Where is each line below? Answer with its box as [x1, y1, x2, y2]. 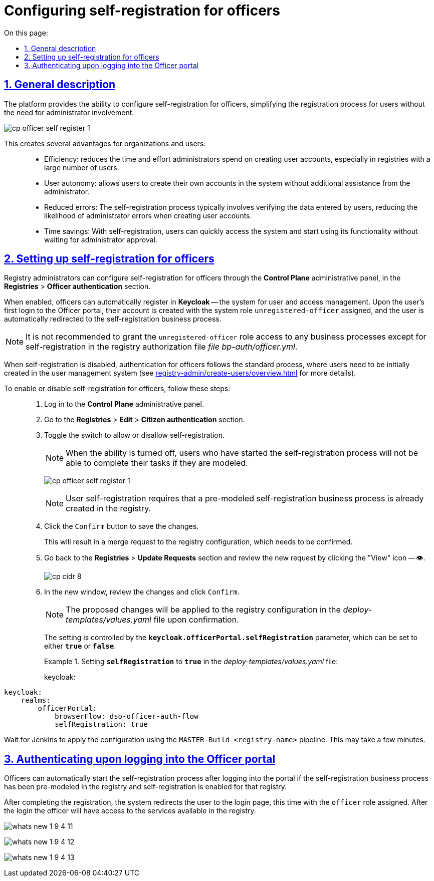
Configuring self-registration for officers [4, 2, 280, 19]
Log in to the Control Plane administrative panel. [44, 400, 204, 409]
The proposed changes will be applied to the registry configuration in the [66, 605, 341, 615]
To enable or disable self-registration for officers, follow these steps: [4, 384, 231, 393]
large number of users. [44, 163, 119, 172]
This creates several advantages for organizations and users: [4, 139, 206, 148]
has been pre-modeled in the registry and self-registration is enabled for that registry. [4, 782, 287, 791]
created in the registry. [66, 503, 151, 514]
